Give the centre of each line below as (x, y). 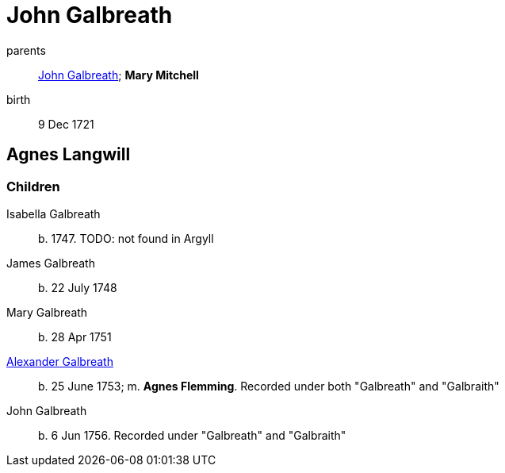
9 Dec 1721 (66, 124)
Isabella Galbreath (54, 213)
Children (33, 186)
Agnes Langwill (69, 155)
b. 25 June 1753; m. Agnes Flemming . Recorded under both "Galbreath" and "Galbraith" (269, 386)
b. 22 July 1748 (78, 287)
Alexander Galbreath (60, 361)
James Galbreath (51, 263)
